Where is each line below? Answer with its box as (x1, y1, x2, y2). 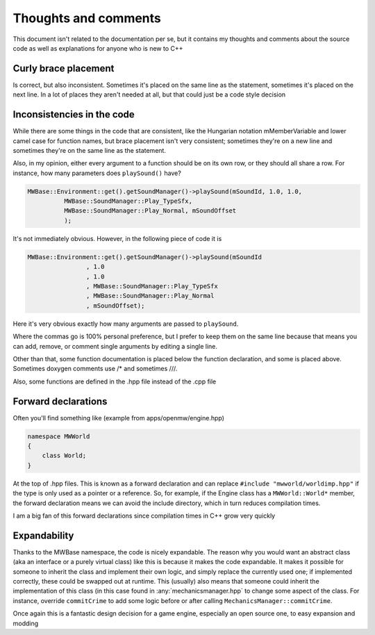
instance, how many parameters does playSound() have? (12, 169, 182, 177)
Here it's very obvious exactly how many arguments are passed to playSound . (12, 320, 239, 328)
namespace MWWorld (27, 432, 90, 440)
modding (12, 619, 39, 627)
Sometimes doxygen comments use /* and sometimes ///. (12, 365, 178, 373)
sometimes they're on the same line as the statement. (12, 146, 167, 154)
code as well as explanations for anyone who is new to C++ (12, 44, 183, 52)
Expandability (12, 529, 74, 541)
